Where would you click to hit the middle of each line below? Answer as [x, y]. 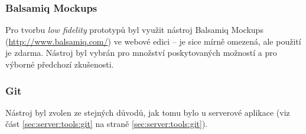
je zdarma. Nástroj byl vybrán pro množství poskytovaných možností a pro [141, 53]
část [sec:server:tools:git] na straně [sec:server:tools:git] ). [107, 124]
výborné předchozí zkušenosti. [60, 64]
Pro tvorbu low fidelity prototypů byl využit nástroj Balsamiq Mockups [134, 30]
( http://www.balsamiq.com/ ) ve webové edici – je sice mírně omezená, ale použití [153, 41]
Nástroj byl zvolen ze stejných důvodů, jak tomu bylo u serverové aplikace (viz [148, 112]
